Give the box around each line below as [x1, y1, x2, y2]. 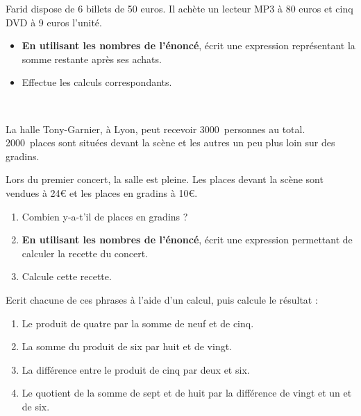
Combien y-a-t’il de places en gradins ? [22, 209, 188, 223]
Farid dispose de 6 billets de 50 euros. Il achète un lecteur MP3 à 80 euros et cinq [6, 1, 353, 15]
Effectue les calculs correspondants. [22, 75, 172, 89]
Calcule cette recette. [22, 269, 112, 284]
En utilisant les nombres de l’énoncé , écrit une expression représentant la [22, 38, 355, 53]
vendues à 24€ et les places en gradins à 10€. [6, 185, 198, 200]
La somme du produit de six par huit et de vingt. [22, 339, 233, 354]
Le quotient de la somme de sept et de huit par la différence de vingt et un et [22, 385, 352, 400]
